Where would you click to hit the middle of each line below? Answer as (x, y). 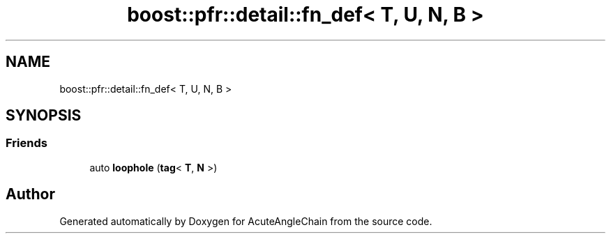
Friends (27, 143)
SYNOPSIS (44, 116)
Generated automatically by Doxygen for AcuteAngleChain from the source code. (246, 221)
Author (30, 194)
